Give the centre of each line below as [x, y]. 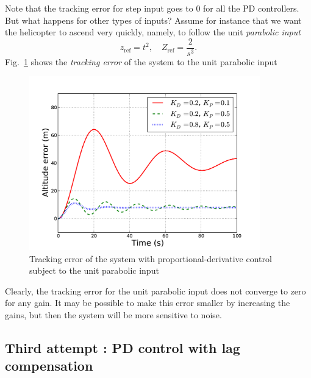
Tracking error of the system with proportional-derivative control [151, 258]
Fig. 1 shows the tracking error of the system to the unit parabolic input [141, 61]
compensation [49, 366]
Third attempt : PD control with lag [123, 347]
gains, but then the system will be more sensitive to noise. [113, 314]
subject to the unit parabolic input [94, 270]
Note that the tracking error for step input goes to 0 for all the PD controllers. [152, 8]
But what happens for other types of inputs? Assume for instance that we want [153, 20]
